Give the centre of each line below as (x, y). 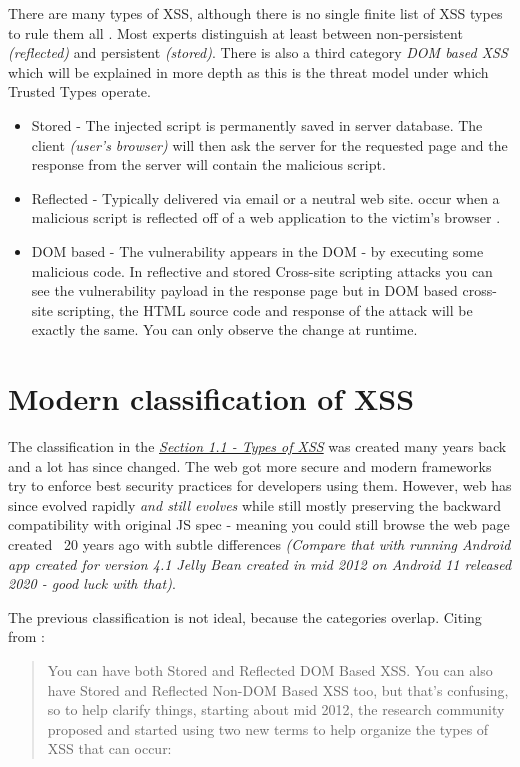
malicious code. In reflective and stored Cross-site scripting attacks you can (262, 270)
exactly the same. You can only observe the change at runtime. (224, 329)
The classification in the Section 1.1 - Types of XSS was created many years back (257, 446)
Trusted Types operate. (79, 91)
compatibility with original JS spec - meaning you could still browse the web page (259, 524)
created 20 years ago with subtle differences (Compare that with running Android (259, 544)
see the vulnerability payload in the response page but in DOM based (244, 290)
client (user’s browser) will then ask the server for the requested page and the (269, 144)
